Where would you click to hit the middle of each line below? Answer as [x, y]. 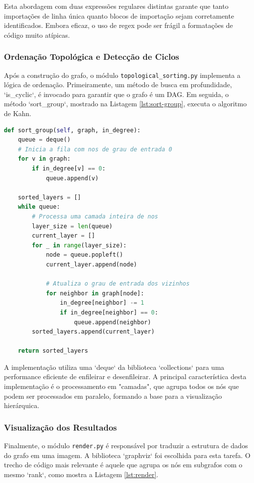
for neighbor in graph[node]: [95, 293]
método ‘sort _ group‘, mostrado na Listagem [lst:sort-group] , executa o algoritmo [125, 104]
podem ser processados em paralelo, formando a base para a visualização [113, 396]
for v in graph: [44, 159]
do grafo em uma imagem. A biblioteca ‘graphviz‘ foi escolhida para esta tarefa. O [127, 455]
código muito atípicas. [37, 35]
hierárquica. [22, 405]
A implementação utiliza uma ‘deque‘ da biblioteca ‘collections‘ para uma [114, 367]
